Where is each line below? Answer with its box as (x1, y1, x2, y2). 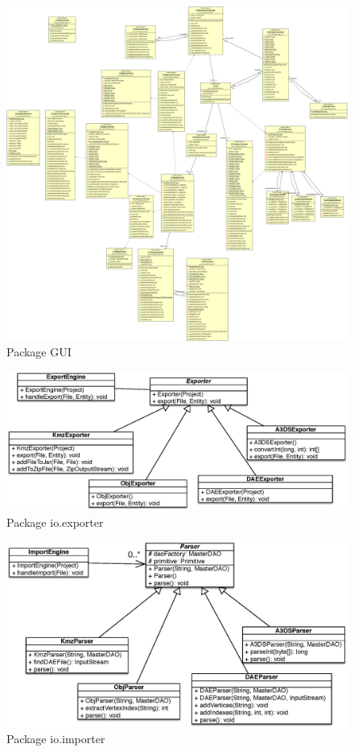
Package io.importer (6, 730, 105, 747)
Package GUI (6, 343, 72, 360)
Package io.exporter (6, 513, 104, 530)
